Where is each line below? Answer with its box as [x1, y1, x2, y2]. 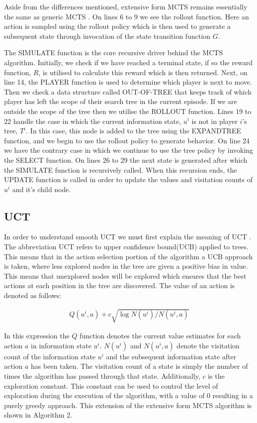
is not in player [191, 115, 238, 126]
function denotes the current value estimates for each [80, 330, 241, 341]
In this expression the [4, 330, 70, 341]
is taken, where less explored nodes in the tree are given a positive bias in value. [4, 261, 248, 271]
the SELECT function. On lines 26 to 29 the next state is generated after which [4, 154, 248, 165]
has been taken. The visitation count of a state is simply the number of [31, 361, 248, 371]
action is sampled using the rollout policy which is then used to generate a [4, 21, 231, 31]
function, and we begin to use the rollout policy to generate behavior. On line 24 [4, 135, 250, 145]
